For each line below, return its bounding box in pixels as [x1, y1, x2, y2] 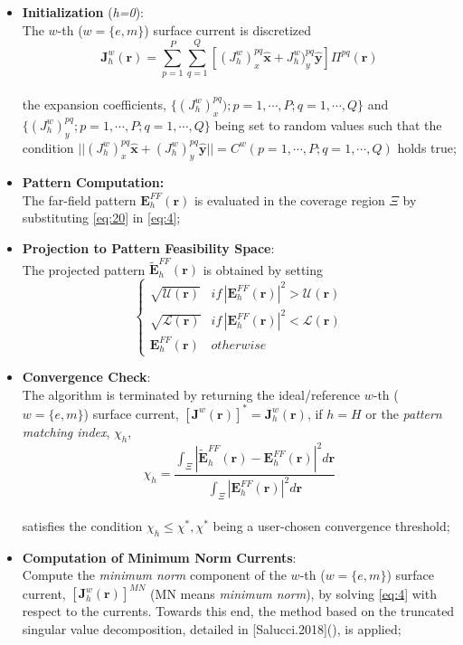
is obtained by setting [203, 260, 324, 279]
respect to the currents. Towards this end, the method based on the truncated [22, 602, 455, 621]
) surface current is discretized [144, 20, 312, 39]
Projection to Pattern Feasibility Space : [22, 239, 275, 258]
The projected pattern [22, 260, 146, 279]
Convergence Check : [22, 367, 151, 386]
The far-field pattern [22, 190, 137, 209]
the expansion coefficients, [22, 94, 166, 113]
